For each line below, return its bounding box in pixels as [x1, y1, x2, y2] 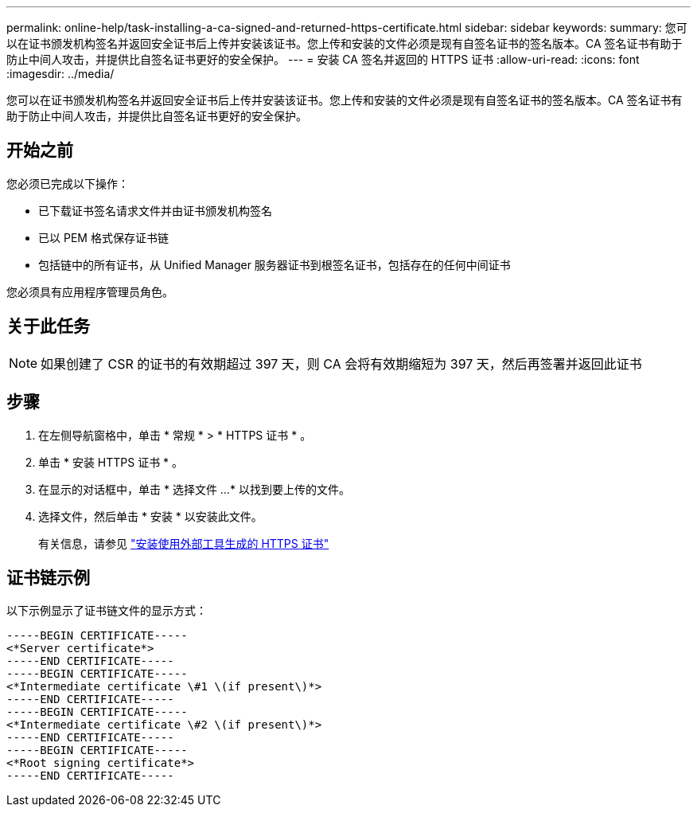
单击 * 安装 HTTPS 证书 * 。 [38, 455, 184, 469]
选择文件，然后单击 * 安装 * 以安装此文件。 [38, 509, 263, 523]
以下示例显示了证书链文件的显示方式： [6, 604, 207, 618]
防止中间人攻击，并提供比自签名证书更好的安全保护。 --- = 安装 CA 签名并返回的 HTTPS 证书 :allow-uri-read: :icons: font [6, 53, 640, 66]
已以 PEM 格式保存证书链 [38, 230, 169, 244]
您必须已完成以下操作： [6, 176, 129, 190]
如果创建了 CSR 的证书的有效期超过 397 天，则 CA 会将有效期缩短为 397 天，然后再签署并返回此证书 [41, 355, 642, 372]
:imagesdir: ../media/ [6, 67, 115, 80]
